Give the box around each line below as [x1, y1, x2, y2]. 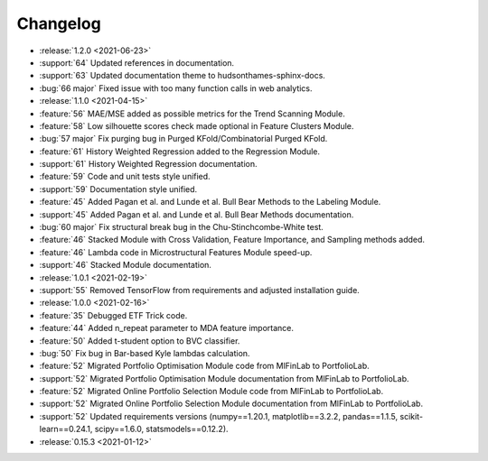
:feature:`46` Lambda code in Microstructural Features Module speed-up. [39, 246, 313, 257]
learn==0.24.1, [39, 424, 93, 435]
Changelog [16, 14, 101, 33]
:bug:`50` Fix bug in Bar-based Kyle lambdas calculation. [39, 347, 250, 358]
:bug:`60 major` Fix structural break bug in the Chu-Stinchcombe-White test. [39, 222, 324, 233]
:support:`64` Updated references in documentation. [39, 57, 235, 68]
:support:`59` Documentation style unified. [39, 183, 198, 194]
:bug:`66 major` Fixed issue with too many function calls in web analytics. [39, 82, 313, 94]
